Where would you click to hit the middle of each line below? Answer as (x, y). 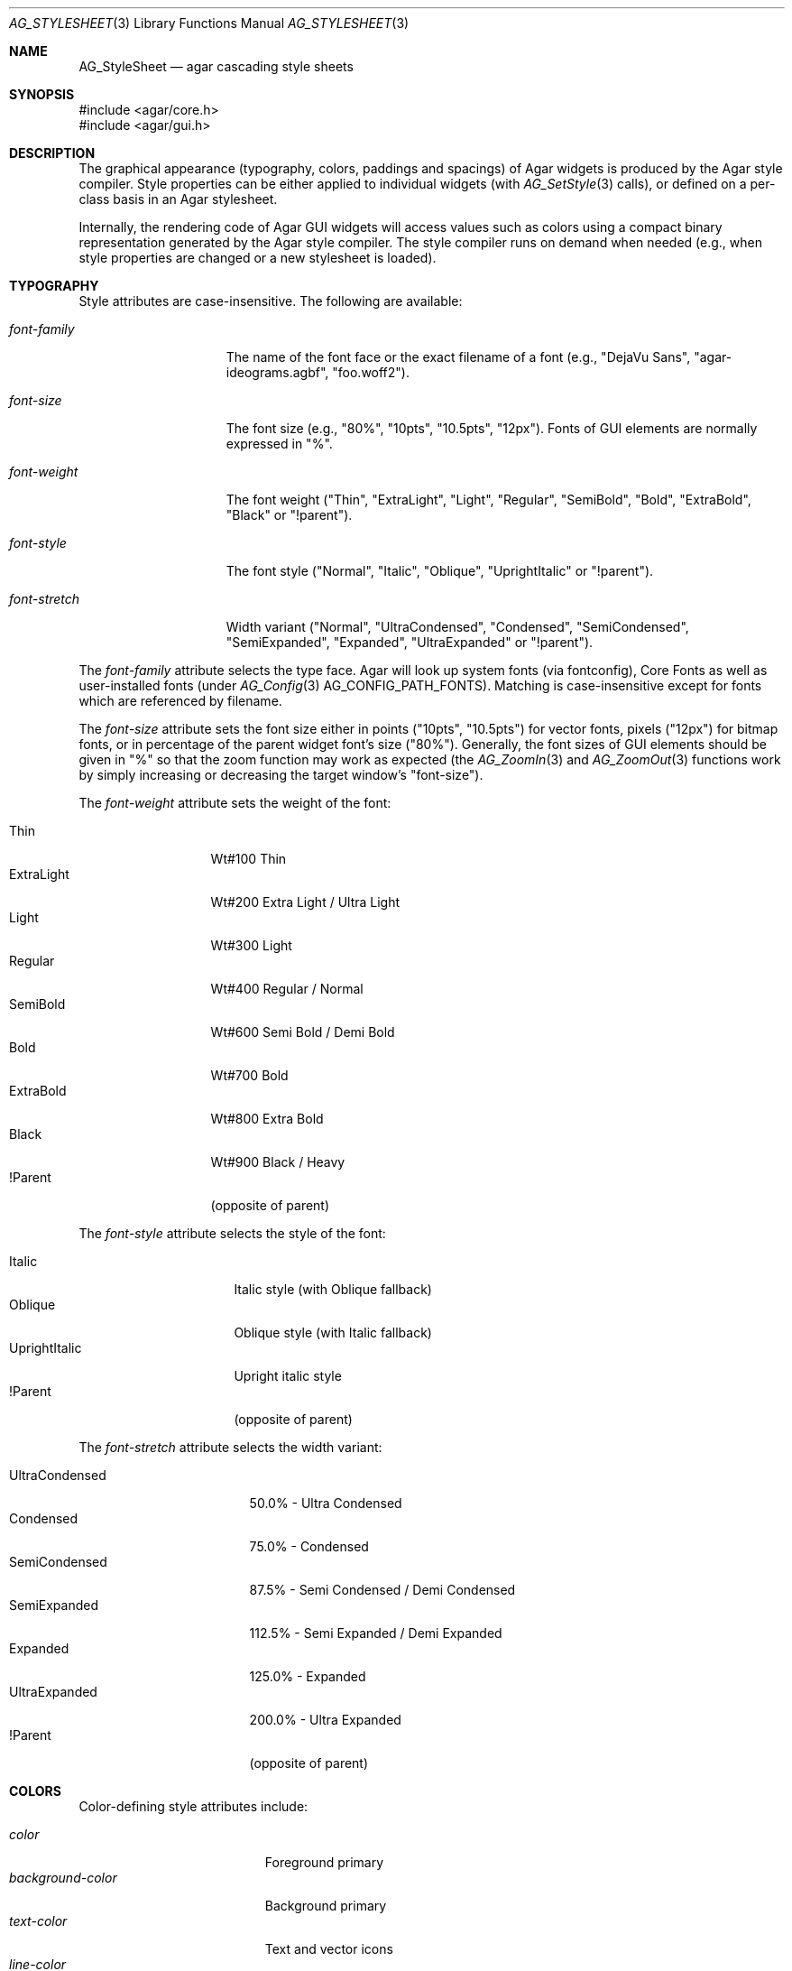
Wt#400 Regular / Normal (287, 989)
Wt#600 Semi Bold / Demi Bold (303, 1032)
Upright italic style (288, 1376)
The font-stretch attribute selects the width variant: (230, 1447)
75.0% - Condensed (309, 1546)
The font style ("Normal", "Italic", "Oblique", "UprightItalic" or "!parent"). (440, 571)
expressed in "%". (279, 444)
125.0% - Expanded (308, 1676)
